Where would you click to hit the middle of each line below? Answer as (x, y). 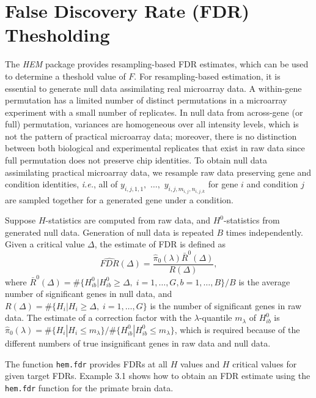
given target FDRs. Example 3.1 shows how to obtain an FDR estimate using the (158, 376)
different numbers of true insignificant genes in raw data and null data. (138, 343)
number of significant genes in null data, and (89, 294)
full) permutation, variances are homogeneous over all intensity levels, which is (152, 124)
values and (200, 363)
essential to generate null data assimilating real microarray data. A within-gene (153, 88)
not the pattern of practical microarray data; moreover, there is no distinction (151, 136)
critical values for (265, 363)
